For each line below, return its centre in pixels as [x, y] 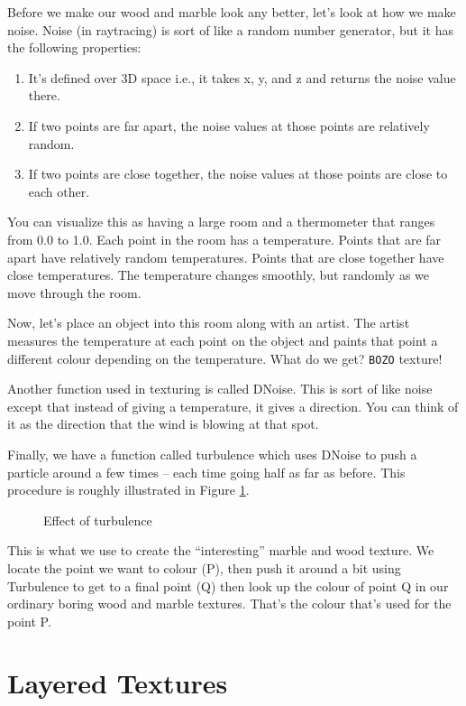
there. [44, 95]
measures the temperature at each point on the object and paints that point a [223, 340]
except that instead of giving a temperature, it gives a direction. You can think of [233, 406]
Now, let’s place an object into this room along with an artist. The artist [209, 323]
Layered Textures [118, 683]
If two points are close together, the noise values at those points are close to [238, 174]
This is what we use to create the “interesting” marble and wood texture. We [221, 550]
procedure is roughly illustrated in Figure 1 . [128, 490]
